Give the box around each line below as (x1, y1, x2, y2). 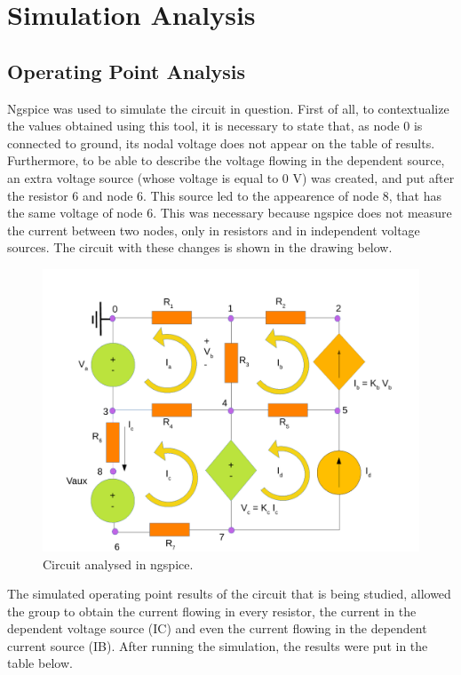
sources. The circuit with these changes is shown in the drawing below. (7, 238, 393, 257)
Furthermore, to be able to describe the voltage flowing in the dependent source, (7, 151, 445, 170)
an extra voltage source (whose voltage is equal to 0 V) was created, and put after (7, 168, 455, 187)
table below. (7, 654, 73, 672)
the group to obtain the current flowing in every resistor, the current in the (7, 601, 417, 620)
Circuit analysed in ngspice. (43, 554, 194, 573)
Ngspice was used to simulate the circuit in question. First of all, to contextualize (7, 99, 449, 117)
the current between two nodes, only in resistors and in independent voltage (7, 220, 420, 239)
